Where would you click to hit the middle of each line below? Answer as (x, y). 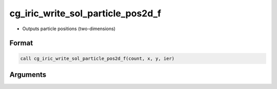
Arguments (28, 74)
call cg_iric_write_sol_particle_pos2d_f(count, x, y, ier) (97, 58)
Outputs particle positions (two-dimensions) (69, 29)
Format (21, 43)
